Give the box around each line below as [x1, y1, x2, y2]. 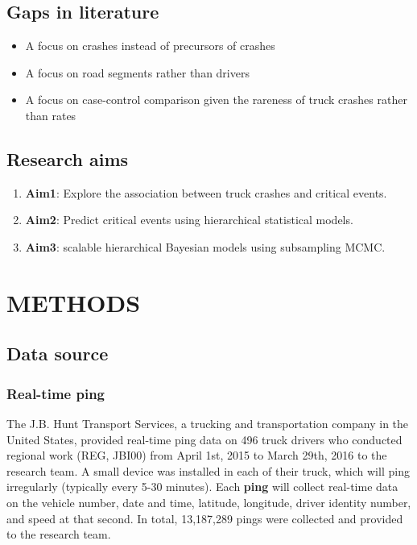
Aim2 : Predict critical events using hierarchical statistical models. [25, 211, 353, 228]
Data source [6, 341, 109, 366]
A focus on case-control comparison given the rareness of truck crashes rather [25, 91, 407, 108]
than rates [25, 106, 76, 123]
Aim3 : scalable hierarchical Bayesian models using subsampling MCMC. [25, 238, 386, 255]
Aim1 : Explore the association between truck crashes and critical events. [25, 184, 387, 201]
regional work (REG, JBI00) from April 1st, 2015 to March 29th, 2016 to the [6, 447, 387, 464]
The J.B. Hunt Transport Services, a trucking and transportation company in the [6, 414, 409, 431]
